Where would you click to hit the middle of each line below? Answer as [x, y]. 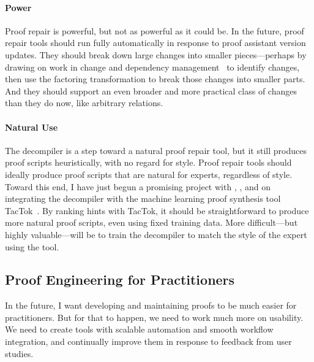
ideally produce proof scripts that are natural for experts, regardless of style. [149, 174]
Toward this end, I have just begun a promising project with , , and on [138, 186]
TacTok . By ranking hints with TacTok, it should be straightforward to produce [157, 210]
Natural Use [32, 127]
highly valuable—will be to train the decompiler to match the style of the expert [156, 234]
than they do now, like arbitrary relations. [84, 103]
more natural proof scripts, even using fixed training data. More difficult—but [151, 222]
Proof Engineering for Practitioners [120, 279]
